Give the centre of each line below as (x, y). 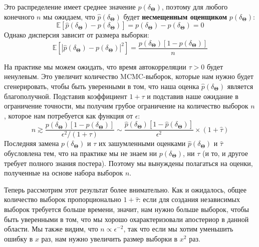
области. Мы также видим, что (51, 229)
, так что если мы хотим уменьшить (178, 229)
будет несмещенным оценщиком (175, 16)
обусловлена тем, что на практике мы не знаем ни (81, 153)
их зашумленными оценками (142, 143)
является (240, 86)
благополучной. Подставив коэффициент (66, 96)
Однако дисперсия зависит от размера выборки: (77, 35)
